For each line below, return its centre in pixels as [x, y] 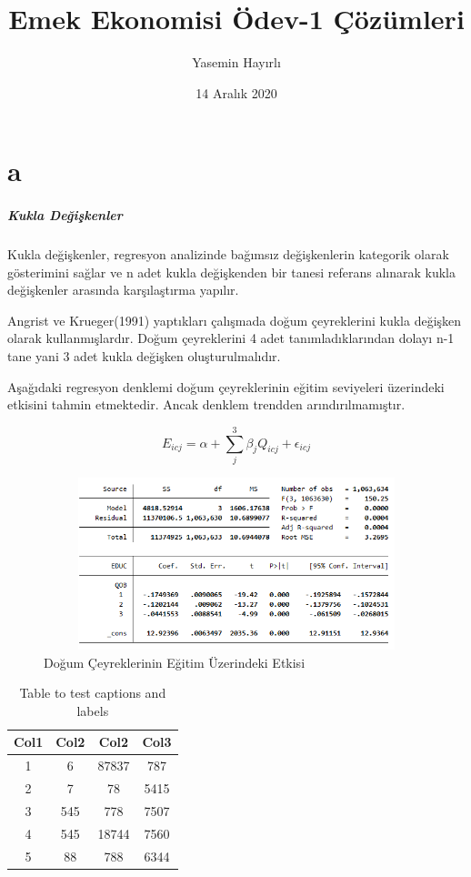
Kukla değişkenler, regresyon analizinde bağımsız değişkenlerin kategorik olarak [228, 254]
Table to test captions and [93, 693]
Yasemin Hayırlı [236, 62]
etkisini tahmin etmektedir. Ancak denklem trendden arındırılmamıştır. [206, 404]
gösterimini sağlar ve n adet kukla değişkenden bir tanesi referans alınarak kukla [231, 272]
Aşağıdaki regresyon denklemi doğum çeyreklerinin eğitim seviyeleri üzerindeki [226, 386]
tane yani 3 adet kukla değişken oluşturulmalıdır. [144, 356]
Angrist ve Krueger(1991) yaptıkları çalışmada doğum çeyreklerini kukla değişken [235, 320]
